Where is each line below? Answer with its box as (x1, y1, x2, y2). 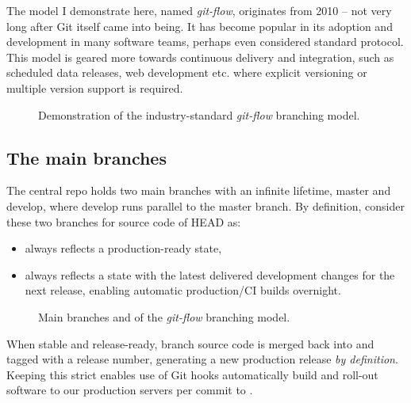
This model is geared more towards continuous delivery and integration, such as (6, 48, 394, 65)
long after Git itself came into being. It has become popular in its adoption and (6, 17, 393, 34)
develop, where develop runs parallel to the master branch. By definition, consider (6, 197, 405, 214)
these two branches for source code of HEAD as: (6, 213, 241, 230)
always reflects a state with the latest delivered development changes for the (25, 266, 395, 283)
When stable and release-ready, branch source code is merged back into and (6, 335, 375, 352)
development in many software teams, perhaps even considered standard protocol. (6, 33, 404, 50)
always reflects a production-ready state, (25, 240, 222, 257)
